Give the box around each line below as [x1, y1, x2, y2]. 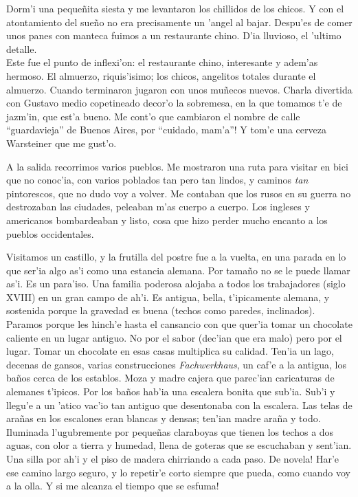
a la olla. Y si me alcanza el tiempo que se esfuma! [6, 478, 219, 493]
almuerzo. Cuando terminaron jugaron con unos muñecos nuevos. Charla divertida [6, 82, 353, 96]
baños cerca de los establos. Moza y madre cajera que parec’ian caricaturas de [6, 371, 335, 385]
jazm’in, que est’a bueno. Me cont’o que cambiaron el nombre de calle [6, 109, 300, 123]
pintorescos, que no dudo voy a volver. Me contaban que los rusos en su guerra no [6, 186, 351, 200]
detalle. [6, 41, 37, 56]
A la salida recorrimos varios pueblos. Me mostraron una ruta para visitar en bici [6, 159, 348, 173]
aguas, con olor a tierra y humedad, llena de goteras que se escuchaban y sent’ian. [6, 438, 352, 452]
